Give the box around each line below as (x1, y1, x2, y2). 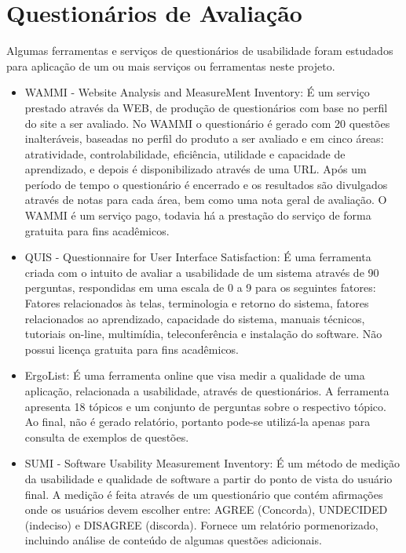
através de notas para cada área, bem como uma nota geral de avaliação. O (24, 191, 387, 208)
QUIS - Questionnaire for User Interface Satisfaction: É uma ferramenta (24, 249, 371, 265)
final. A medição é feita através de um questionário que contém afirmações (24, 486, 383, 502)
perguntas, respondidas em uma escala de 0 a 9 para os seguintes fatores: (24, 279, 376, 296)
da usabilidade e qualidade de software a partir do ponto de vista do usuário (24, 470, 393, 486)
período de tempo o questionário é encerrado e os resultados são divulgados (24, 176, 388, 192)
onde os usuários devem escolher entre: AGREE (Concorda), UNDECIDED (24, 501, 388, 518)
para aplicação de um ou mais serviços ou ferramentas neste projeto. (6, 57, 335, 74)
